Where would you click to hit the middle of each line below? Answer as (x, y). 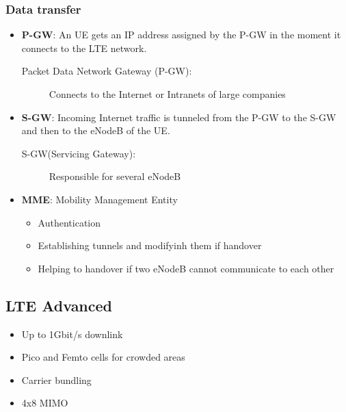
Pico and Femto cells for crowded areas (103, 357)
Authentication (69, 222)
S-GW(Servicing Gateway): (79, 153)
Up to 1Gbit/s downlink (72, 334)
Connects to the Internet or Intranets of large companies (167, 94)
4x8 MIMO (45, 403)
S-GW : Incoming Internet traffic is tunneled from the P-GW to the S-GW (179, 117)
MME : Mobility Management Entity (99, 199)
